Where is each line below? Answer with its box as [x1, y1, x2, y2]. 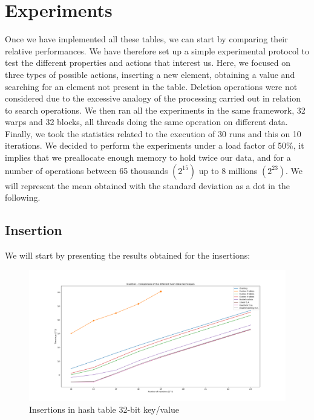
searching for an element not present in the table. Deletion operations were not [5, 80, 298, 92]
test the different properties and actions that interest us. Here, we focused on [5, 56, 290, 69]
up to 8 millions [198, 164, 258, 176]
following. [5, 191, 41, 204]
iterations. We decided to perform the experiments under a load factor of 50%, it [5, 139, 304, 152]
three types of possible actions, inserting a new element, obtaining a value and [5, 68, 295, 80]
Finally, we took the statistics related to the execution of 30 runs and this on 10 [5, 127, 301, 140]
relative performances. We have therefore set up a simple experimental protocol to [5, 44, 309, 57]
